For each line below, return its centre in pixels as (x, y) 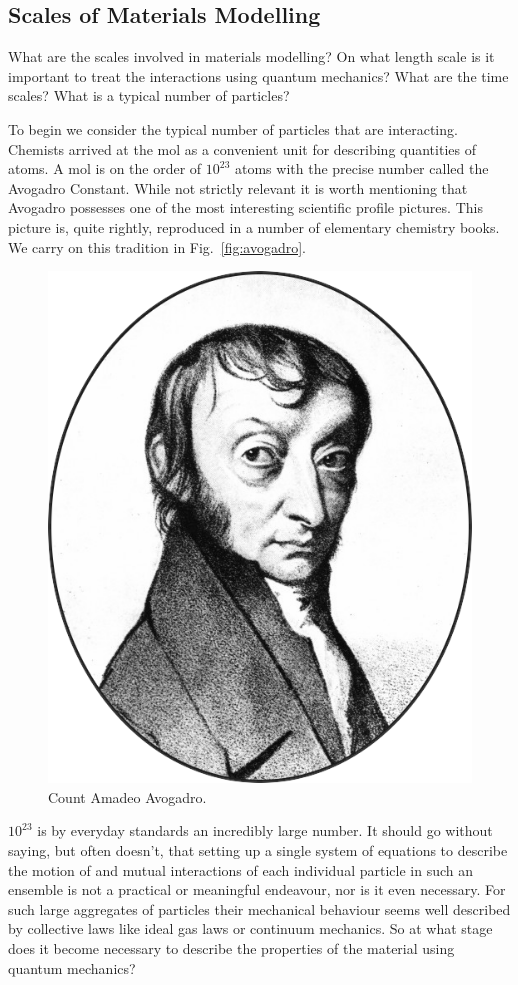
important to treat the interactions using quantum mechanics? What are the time (258, 75)
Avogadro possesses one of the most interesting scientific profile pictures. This (245, 207)
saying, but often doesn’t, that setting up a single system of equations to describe (258, 850)
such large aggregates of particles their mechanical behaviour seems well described (259, 908)
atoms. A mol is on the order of (105, 168)
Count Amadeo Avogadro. (127, 796)
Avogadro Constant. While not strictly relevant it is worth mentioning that (238, 187)
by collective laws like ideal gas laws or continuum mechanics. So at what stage (250, 928)
